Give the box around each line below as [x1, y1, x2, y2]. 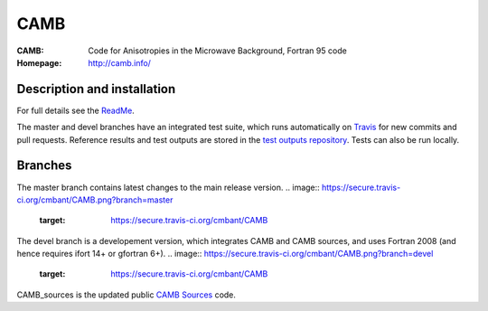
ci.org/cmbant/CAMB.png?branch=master [16, 194, 174, 205]
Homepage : [16, 57, 62, 68]
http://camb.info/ [88, 57, 151, 68]
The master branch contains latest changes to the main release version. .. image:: [16, 182, 320, 193]
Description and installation [16, 81, 176, 97]
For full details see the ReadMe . [16, 105, 135, 116]
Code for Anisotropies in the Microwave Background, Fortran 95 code [88, 45, 347, 56]
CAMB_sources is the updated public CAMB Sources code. [16, 289, 237, 300]
